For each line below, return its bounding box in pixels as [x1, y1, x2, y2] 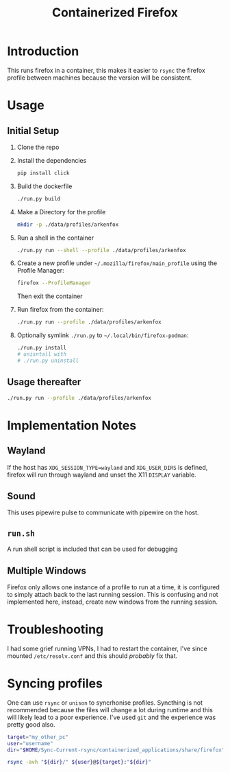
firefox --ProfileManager [16, 280, 91, 286]
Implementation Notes [7, 418, 137, 433]
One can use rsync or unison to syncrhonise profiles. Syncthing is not [7, 699, 203, 707]
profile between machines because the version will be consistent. [7, 73, 192, 82]
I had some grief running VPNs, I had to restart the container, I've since [7, 644, 207, 652]
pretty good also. [7, 720, 55, 729]
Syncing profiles [7, 676, 103, 692]
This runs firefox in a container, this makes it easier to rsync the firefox [7, 66, 205, 74]
